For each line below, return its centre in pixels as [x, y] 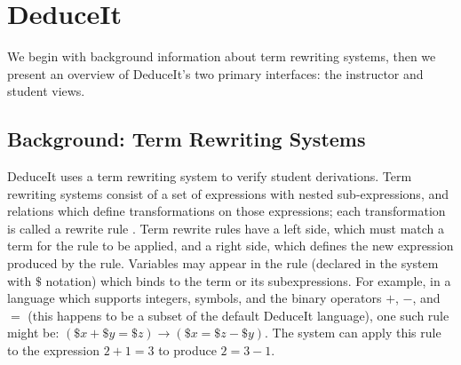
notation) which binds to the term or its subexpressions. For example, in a [248, 280]
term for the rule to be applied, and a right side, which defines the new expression [230, 246]
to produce [187, 350]
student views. [46, 91]
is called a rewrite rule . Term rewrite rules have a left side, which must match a [226, 228]
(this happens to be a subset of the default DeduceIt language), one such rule [238, 315]
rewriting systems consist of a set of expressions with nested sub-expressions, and [228, 193]
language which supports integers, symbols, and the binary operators [195, 298]
